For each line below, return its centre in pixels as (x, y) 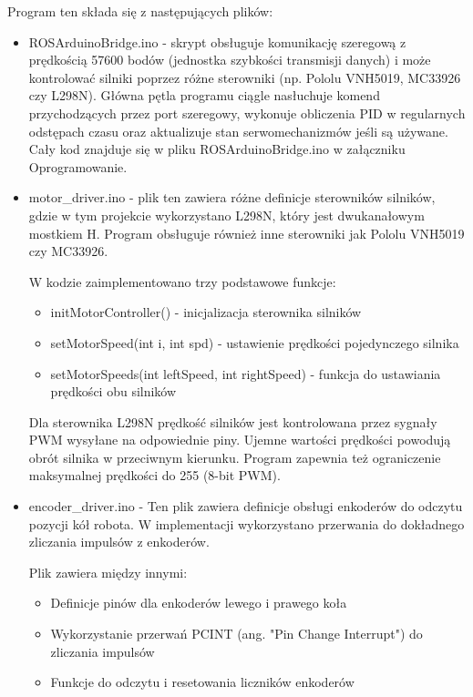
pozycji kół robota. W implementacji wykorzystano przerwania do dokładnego (247, 523)
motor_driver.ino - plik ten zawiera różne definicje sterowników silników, (232, 197)
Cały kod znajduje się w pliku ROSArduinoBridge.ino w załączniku (217, 149)
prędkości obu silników (113, 391)
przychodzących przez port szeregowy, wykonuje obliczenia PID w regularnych (247, 113)
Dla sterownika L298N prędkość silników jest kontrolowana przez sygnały (233, 421)
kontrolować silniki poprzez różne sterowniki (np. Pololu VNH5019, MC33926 (245, 77)
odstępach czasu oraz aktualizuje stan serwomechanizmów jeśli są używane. (238, 131)
